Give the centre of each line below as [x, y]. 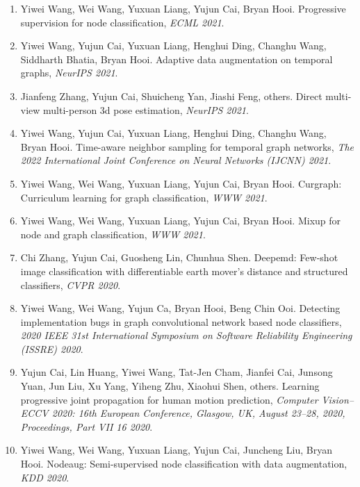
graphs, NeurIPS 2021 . [69, 73]
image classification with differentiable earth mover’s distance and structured [184, 271]
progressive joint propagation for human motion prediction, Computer [169, 399]
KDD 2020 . [45, 477]
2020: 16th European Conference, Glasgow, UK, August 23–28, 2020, [198, 413]
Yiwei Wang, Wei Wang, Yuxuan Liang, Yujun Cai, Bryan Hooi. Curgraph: [181, 183]
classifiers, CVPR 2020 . [71, 284]
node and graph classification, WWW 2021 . [113, 234]
